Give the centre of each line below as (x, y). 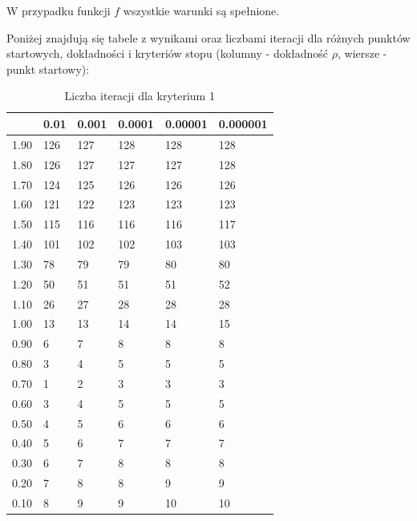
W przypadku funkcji (59, 10)
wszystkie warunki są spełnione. (201, 10)
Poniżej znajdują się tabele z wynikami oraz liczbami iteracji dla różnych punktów (208, 37)
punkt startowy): (48, 69)
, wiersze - (362, 53)
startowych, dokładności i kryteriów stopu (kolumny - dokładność (168, 53)
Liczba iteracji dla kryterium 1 (140, 96)
